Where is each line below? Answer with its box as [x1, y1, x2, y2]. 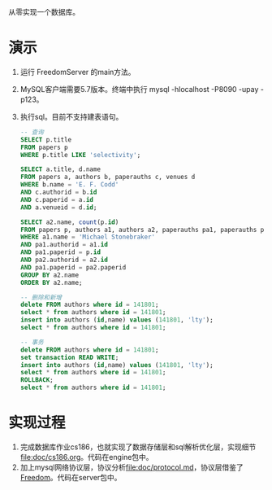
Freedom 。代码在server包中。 [19, 473, 122, 482]
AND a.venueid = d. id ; [19, 203, 97, 212]
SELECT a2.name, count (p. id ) [19, 218, 119, 226]
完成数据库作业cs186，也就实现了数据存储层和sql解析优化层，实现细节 [19, 442, 257, 452]
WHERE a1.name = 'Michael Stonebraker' [19, 233, 156, 242]
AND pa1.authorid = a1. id [19, 241, 108, 249]
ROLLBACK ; [19, 376, 54, 384]
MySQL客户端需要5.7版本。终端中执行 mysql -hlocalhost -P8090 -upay [19, 84, 259, 94]
